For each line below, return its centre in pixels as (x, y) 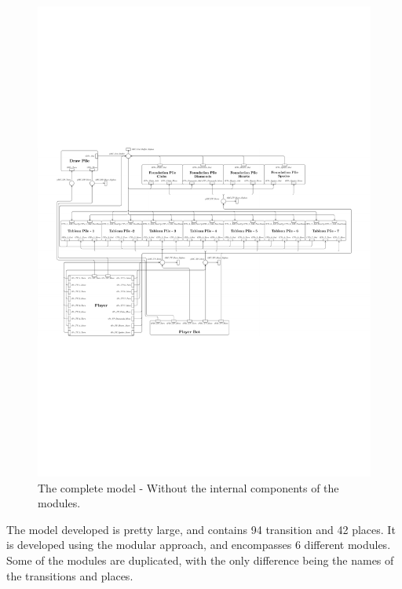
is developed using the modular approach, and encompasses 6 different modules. (199, 545)
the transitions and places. (70, 575)
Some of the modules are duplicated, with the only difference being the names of (200, 560)
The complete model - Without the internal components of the (188, 487)
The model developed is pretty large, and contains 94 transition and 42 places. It (201, 529)
